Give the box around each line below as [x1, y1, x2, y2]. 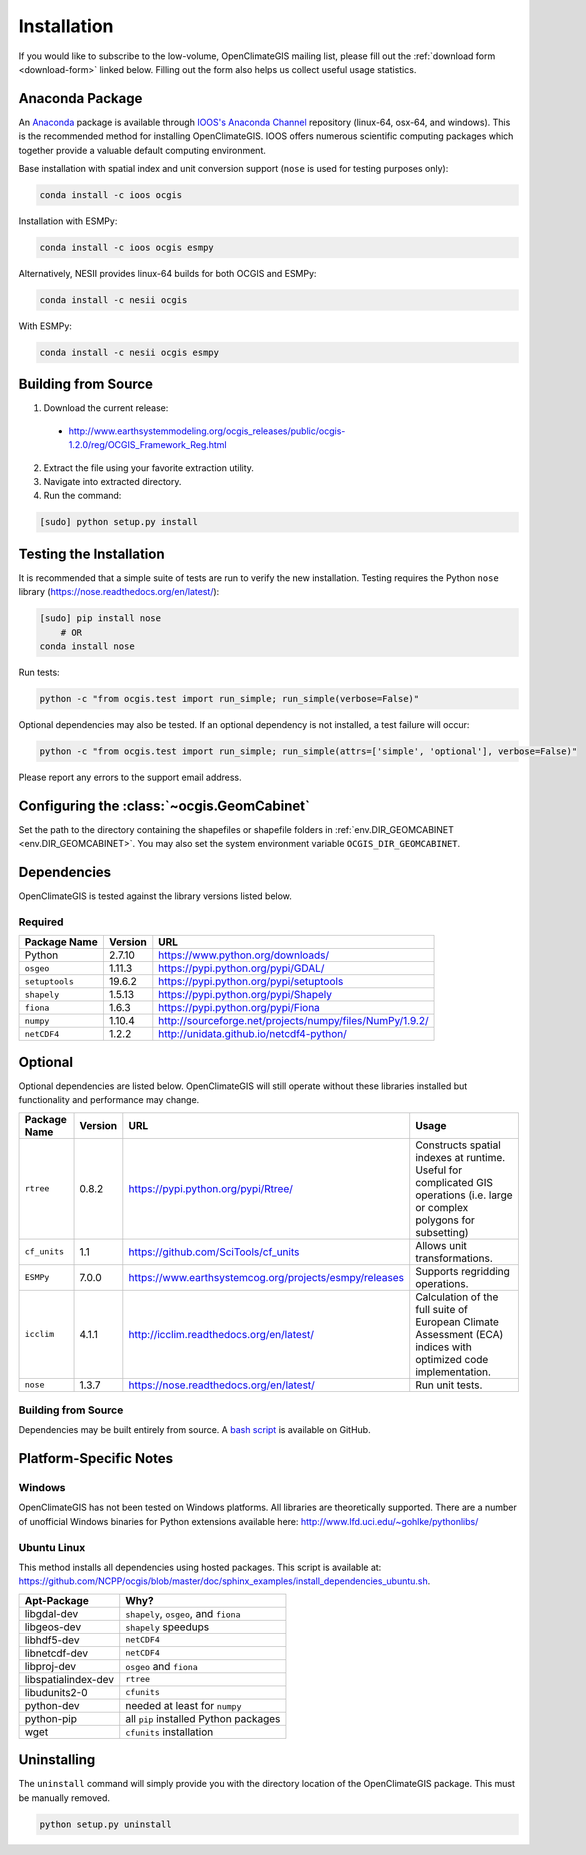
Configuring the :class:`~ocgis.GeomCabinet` [18, 797, 310, 814]
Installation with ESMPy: [18, 215, 118, 227]
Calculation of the [415, 1290, 499, 1304]
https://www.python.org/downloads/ [158, 948, 330, 962]
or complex [415, 1200, 469, 1214]
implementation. [415, 1365, 492, 1379]
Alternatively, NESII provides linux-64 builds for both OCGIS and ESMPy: [18, 267, 317, 279]
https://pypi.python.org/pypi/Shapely [158, 988, 333, 1002]
